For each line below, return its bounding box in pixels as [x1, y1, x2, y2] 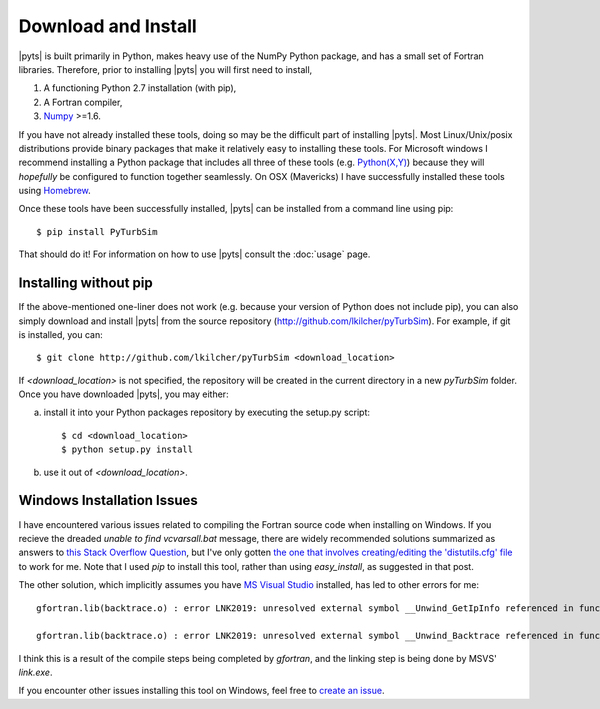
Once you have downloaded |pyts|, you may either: [18, 388, 229, 400]
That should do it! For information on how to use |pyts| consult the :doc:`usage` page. [18, 248, 371, 260]
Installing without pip [18, 275, 154, 292]
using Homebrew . [18, 185, 92, 197]
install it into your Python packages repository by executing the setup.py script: [43, 406, 370, 419]
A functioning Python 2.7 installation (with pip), [43, 82, 237, 94]
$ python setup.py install [61, 444, 194, 455]
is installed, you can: [18, 328, 104, 340]
